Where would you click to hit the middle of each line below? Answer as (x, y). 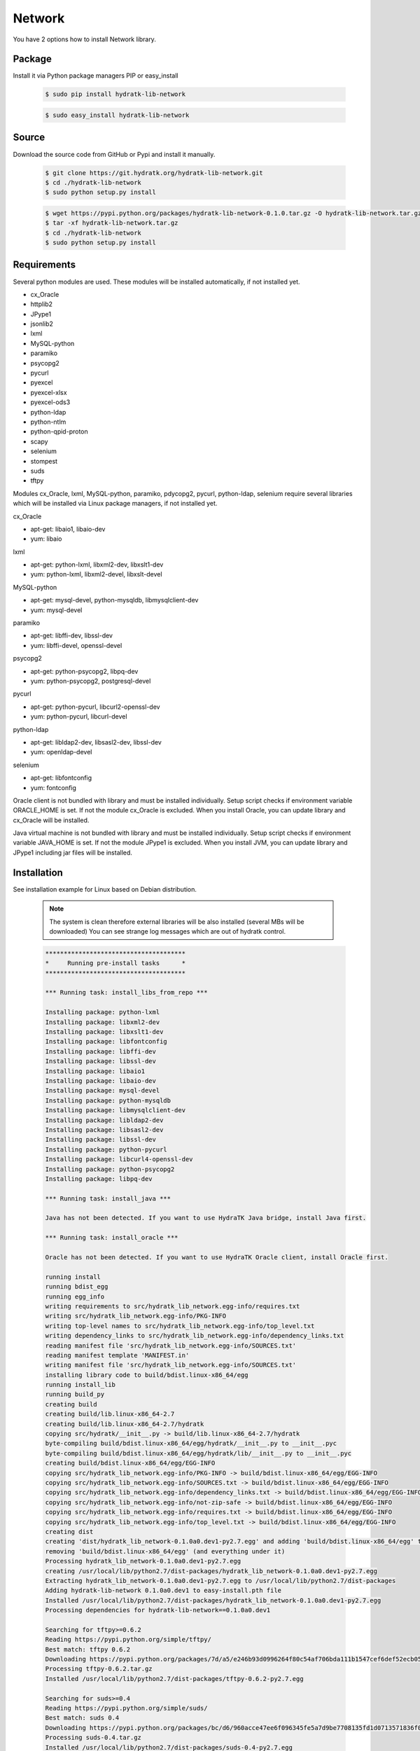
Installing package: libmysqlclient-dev (115, 1110)
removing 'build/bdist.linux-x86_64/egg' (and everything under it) (165, 1551)
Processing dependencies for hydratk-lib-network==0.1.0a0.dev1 (158, 1610)
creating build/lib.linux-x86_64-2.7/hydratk (125, 1424)
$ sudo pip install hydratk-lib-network (115, 94)
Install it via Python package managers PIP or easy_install (96, 76)
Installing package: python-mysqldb (108, 1100)
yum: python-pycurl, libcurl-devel (79, 717)
